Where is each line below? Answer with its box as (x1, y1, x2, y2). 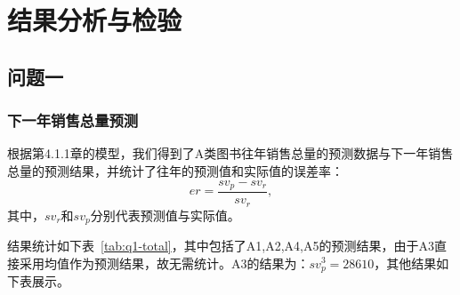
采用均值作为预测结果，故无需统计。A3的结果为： (19, 253, 310, 272)
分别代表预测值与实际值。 (90, 205, 240, 224)
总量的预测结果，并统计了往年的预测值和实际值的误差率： (7, 161, 343, 179)
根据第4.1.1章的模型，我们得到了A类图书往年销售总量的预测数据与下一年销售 (7, 144, 454, 163)
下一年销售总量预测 (7, 109, 139, 132)
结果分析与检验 (7, 2, 182, 38)
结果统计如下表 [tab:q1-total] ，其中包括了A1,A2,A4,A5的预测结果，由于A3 (7, 235, 434, 254)
